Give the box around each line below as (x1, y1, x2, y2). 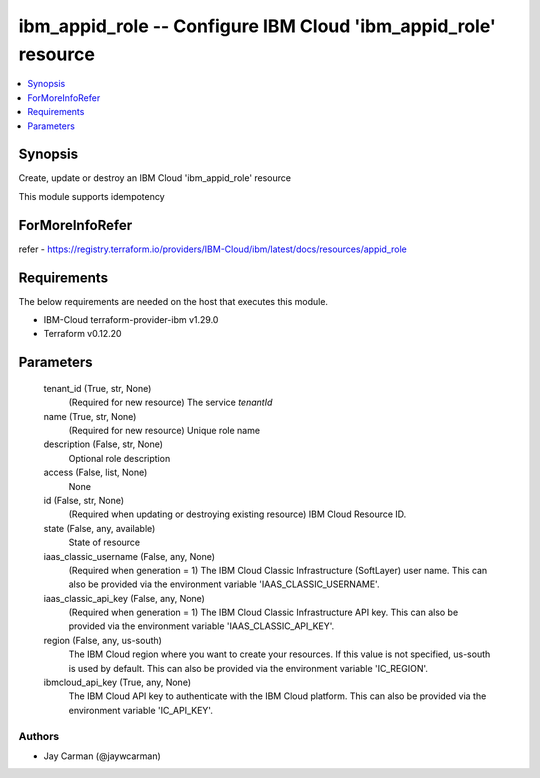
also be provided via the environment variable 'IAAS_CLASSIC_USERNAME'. (68, 578, 380, 590)
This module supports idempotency (18, 190, 165, 202)
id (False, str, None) (43, 494, 125, 506)
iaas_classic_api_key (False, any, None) (43, 592, 205, 604)
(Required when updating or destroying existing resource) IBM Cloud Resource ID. (68, 508, 407, 520)
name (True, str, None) (43, 410, 137, 422)
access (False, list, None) (43, 466, 148, 479)
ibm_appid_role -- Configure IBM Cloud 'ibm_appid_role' (18, 15, 497, 37)
